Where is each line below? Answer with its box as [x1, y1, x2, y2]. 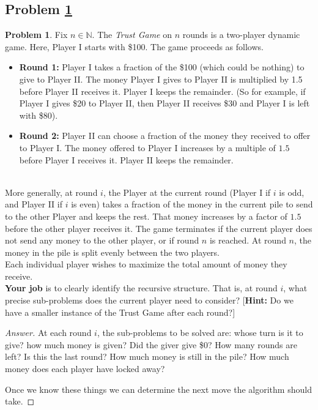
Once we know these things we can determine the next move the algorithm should [5, 382, 312, 395]
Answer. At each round [5, 326, 92, 339]
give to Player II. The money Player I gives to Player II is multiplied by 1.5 [19, 72, 303, 85]
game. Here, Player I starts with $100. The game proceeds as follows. [5, 40, 264, 53]
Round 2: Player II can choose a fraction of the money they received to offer [19, 129, 311, 142]
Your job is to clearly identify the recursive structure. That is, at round [5, 281, 278, 294]
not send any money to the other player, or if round [5, 234, 199, 247]
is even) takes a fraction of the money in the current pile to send [71, 198, 313, 211]
